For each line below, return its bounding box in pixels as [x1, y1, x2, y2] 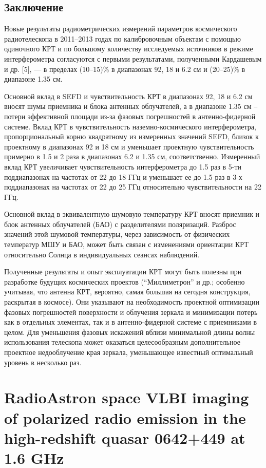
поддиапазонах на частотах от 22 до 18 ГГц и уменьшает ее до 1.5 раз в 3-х [4, 171, 242, 182]
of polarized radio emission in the [4, 407, 246, 428]
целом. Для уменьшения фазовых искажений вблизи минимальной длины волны [4, 326, 255, 337]
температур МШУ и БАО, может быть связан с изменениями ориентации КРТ [4, 239, 249, 250]
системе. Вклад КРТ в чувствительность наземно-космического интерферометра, [4, 121, 256, 132]
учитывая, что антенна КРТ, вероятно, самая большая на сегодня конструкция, [4, 286, 251, 297]
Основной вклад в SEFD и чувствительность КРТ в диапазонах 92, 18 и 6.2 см [4, 90, 253, 101]
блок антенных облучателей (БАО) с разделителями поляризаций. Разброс [4, 218, 236, 229]
